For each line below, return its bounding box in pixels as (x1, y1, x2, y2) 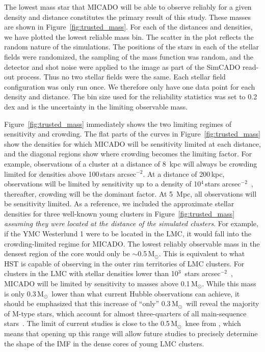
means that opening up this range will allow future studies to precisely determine (4, 328, 258, 338)
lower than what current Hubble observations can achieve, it (51, 288, 240, 299)
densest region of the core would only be (4, 248, 130, 259)
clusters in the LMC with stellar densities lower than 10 (4, 268, 178, 279)
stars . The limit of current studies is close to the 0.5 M (4, 318, 178, 329)
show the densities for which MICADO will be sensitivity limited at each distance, (4, 138, 261, 149)
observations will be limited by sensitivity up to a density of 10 (4, 178, 201, 189)
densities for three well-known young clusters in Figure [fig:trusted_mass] (4, 208, 235, 219)
